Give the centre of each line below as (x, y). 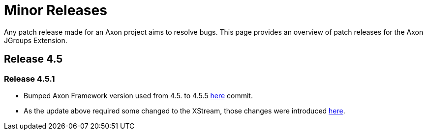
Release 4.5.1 (30, 78)
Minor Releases (56, 10)
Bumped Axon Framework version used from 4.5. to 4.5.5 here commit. (138, 95)
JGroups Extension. (36, 40)
